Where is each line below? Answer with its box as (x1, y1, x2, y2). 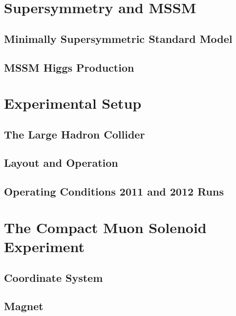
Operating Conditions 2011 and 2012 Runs (4, 184, 224, 199)
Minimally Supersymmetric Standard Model (4, 31, 233, 46)
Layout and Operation (4, 155, 118, 170)
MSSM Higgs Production (4, 59, 134, 75)
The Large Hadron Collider (4, 126, 145, 141)
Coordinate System (4, 270, 103, 285)
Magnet (4, 298, 43, 314)
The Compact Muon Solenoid (4, 217, 207, 237)
